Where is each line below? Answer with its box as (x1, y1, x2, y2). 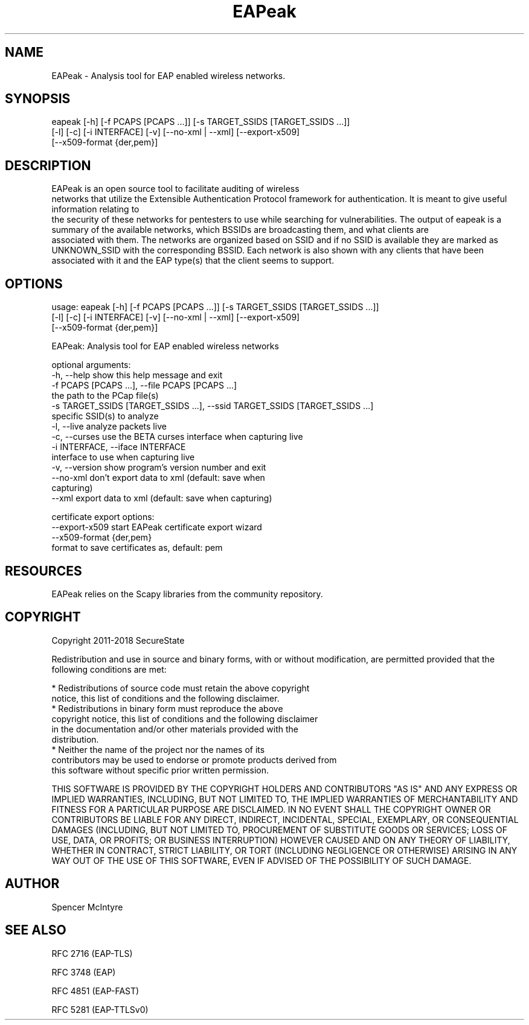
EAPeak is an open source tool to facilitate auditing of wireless (51, 183, 300, 194)
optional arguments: (51, 360, 131, 370)
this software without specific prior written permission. (51, 764, 269, 775)
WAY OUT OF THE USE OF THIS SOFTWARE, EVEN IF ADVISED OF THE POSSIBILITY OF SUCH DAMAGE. (51, 855, 472, 866)
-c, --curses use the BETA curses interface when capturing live (51, 431, 303, 442)
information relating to (51, 204, 139, 215)
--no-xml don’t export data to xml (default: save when (51, 472, 265, 483)
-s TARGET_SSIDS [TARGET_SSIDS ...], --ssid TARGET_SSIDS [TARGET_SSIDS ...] (51, 401, 374, 411)
